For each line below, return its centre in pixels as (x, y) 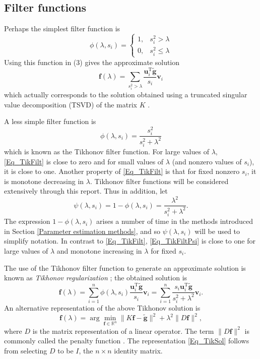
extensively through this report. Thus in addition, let (86, 191)
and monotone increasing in (99, 251)
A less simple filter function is (50, 121)
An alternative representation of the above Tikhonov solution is (102, 307)
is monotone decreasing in (44, 181)
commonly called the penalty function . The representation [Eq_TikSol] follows (127, 341)
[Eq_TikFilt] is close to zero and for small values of (84, 161)
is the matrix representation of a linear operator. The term (123, 331)
